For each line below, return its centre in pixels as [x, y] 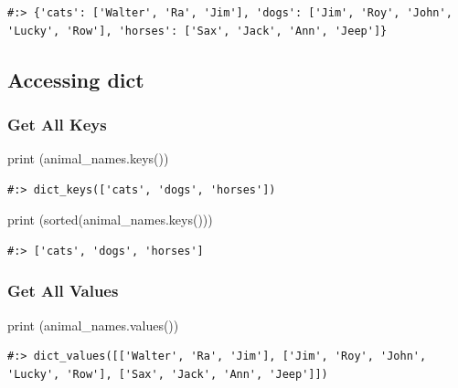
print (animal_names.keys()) [88, 158]
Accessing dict [76, 79]
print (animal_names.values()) [93, 325]
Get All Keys [57, 124]
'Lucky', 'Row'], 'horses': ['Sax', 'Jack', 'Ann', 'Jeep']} [197, 31]
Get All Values [63, 291]
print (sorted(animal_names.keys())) [110, 220]
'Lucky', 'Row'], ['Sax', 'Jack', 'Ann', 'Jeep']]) [168, 374]
